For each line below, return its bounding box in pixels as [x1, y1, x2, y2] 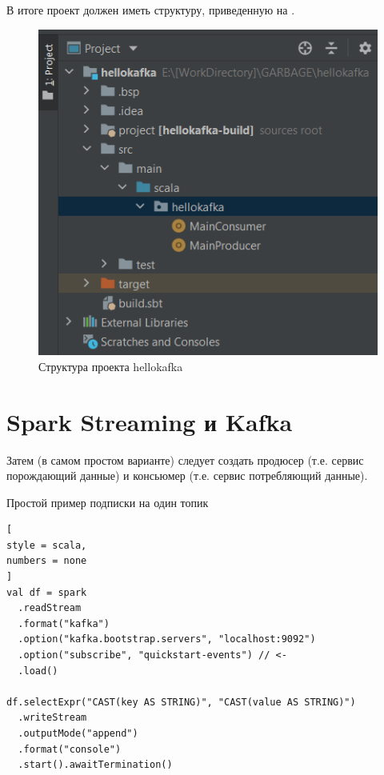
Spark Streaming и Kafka [6, 405, 293, 437]
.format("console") [18, 743, 122, 755]
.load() [18, 665, 58, 677]
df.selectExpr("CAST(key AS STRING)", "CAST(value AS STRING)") [6, 696, 356, 708]
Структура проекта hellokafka [38, 358, 183, 374]
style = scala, [6, 539, 87, 551]
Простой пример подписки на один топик [6, 493, 209, 510]
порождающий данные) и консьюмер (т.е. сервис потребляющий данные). [6, 467, 368, 484]
